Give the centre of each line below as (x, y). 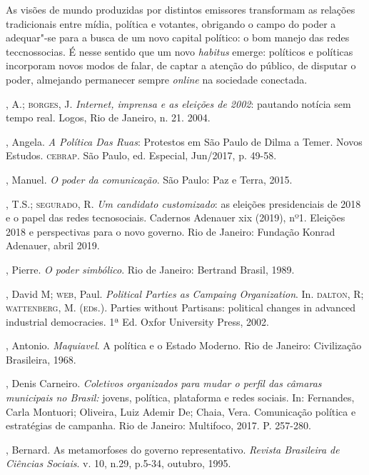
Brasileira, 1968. (41, 359)
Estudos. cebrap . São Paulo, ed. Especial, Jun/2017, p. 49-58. (141, 155)
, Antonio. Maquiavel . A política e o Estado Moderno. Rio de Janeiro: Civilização (184, 345)
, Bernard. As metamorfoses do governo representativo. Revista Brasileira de (173, 449)
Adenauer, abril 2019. (53, 245)
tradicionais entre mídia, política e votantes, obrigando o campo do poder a (171, 23)
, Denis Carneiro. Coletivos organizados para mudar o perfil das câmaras (164, 383)
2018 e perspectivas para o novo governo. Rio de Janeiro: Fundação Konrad (171, 231)
